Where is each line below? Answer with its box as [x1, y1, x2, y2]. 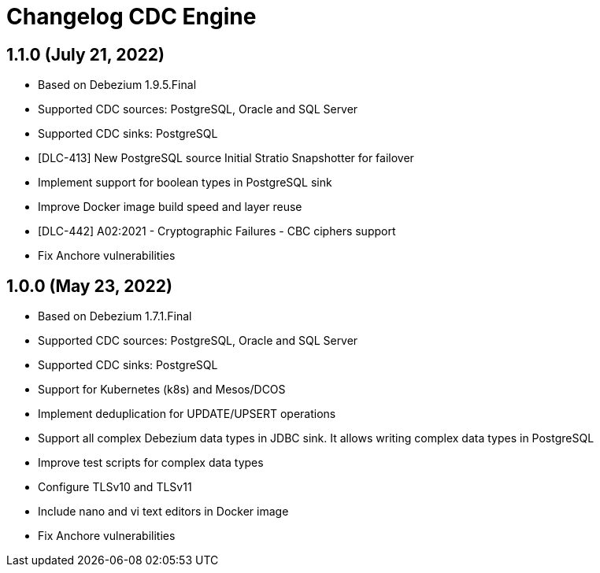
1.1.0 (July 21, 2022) [6, 44, 165, 65]
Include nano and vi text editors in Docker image [38, 505, 289, 519]
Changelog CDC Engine [6, 3, 257, 30]
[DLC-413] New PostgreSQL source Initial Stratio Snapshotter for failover [38, 151, 414, 165]
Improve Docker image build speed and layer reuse [38, 200, 302, 214]
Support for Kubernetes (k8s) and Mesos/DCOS [38, 383, 286, 397]
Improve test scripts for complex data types [38, 456, 264, 470]
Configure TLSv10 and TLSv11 [38, 480, 192, 494]
